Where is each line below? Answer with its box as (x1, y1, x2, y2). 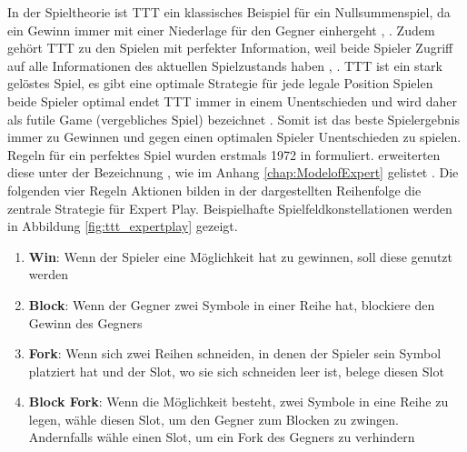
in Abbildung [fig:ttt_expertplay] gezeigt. (7, 216, 238, 236)
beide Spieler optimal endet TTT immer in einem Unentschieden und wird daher (7, 91, 457, 110)
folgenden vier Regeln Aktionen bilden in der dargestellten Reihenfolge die (7, 180, 422, 199)
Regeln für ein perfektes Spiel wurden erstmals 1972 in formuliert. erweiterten (7, 145, 441, 164)
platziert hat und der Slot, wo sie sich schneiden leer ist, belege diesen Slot (28, 361, 444, 380)
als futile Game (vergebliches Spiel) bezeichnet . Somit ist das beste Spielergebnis (7, 109, 461, 128)
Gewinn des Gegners (28, 313, 143, 332)
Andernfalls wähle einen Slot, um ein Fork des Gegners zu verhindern (28, 427, 415, 447)
